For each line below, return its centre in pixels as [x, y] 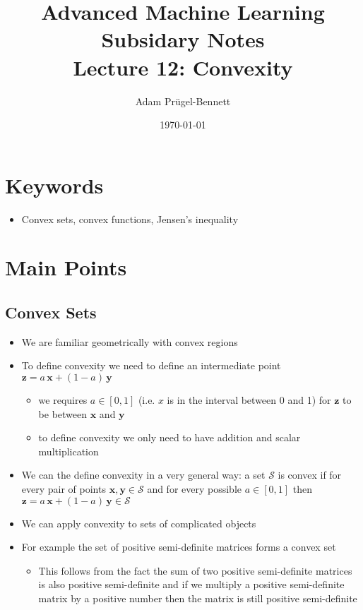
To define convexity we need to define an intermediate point [151, 365]
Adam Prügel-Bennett [183, 101]
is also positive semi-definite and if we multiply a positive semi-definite [191, 584]
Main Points [66, 267]
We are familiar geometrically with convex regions [130, 341]
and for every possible [195, 488]
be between [63, 413]
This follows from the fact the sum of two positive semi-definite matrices [195, 570]
